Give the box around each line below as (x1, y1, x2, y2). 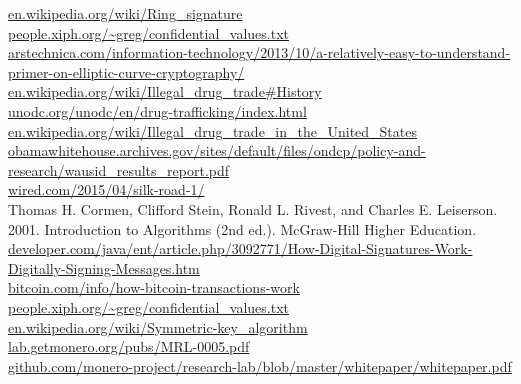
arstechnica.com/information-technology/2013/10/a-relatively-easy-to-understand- (8, 42, 511, 63)
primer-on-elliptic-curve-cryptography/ (8, 61, 245, 82)
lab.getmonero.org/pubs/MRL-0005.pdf (8, 336, 250, 357)
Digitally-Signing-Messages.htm (8, 257, 200, 278)
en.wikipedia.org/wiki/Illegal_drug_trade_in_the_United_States (8, 120, 417, 141)
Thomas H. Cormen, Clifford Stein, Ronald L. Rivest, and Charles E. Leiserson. (8, 198, 498, 219)
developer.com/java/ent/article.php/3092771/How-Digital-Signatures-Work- (8, 238, 473, 259)
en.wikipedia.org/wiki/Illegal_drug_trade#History (8, 81, 322, 102)
